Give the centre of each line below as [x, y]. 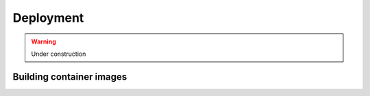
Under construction [59, 54]
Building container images [70, 77]
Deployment [48, 18]
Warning [44, 42]
